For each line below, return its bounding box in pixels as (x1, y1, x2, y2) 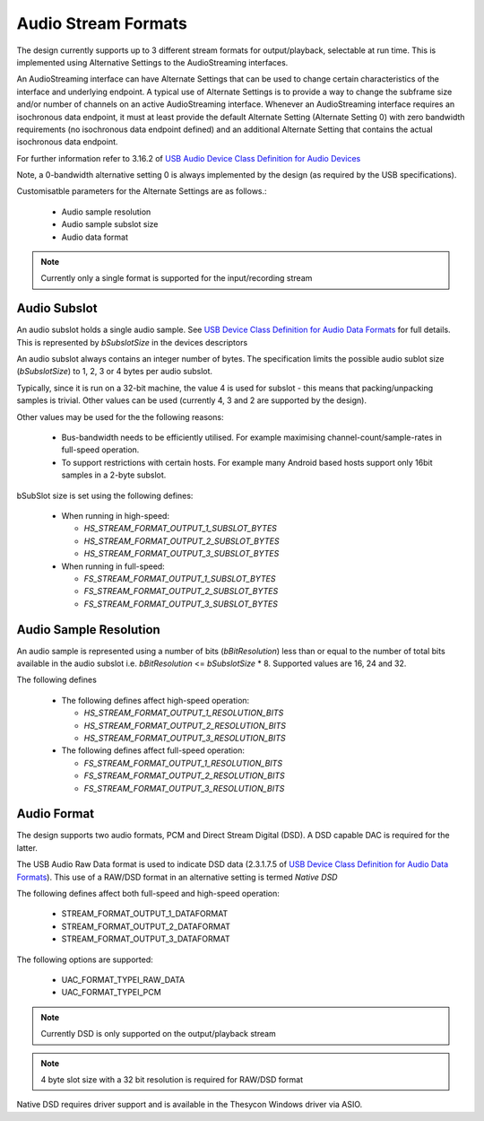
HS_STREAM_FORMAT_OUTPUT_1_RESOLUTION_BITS (83, 707, 284, 718)
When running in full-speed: (61, 561, 165, 572)
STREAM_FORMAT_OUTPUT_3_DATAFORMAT (61, 933, 230, 944)
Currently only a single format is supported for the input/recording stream (40, 273, 313, 284)
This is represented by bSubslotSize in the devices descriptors (16, 337, 248, 347)
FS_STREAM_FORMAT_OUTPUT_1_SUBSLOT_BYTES (83, 573, 276, 583)
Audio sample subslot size (61, 219, 159, 230)
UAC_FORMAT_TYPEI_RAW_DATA (61, 974, 186, 985)
